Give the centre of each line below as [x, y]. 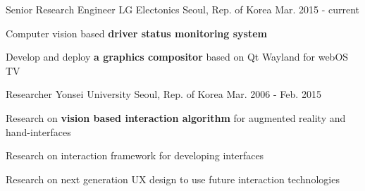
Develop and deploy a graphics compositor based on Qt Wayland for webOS [177, 57]
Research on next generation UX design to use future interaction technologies [173, 179]
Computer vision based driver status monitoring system [136, 33]
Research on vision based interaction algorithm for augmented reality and [176, 117]
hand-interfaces [38, 131]
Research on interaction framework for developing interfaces [135, 155]
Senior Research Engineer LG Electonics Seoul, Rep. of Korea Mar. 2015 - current [183, 9]
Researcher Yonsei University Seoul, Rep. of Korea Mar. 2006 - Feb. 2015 [163, 94]
